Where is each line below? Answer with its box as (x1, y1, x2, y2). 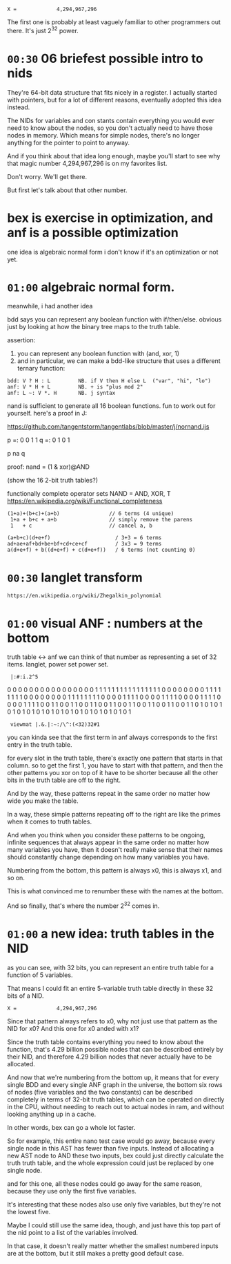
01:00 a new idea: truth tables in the (7, 926, 215, 942)
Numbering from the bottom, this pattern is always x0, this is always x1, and (7, 866, 222, 875)
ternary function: (17, 364, 66, 373)
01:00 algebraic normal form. (7, 279, 175, 295)
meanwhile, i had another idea (7, 302, 93, 310)
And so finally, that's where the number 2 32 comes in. (7, 900, 160, 910)
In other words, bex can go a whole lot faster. (7, 1123, 136, 1131)
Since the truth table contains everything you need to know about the (7, 1037, 204, 1046)
